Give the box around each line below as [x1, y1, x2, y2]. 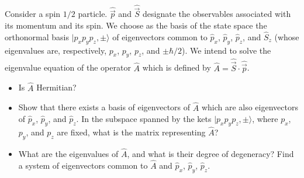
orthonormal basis [5, 30, 69, 43]
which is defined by [142, 61, 211, 74]
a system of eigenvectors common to [18, 159, 148, 171]
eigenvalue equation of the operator [5, 61, 131, 74]
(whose [274, 30, 299, 43]
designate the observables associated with [143, 8, 291, 20]
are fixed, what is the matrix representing [57, 126, 206, 138]
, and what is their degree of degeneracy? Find [127, 148, 294, 160]
